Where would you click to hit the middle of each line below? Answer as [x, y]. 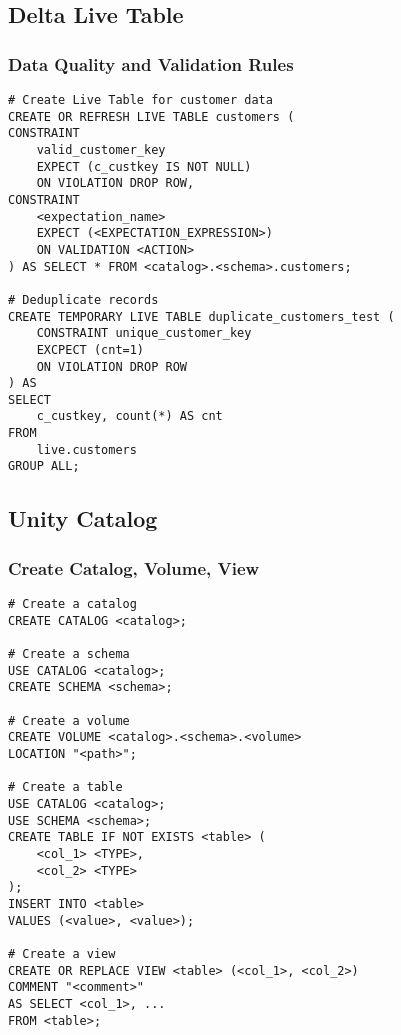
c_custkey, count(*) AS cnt [129, 416]
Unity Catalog [83, 518]
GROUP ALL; [44, 466]
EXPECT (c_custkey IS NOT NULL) [144, 166]
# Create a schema [69, 654]
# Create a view [62, 953]
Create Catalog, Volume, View [134, 567]
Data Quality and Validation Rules [151, 63]
